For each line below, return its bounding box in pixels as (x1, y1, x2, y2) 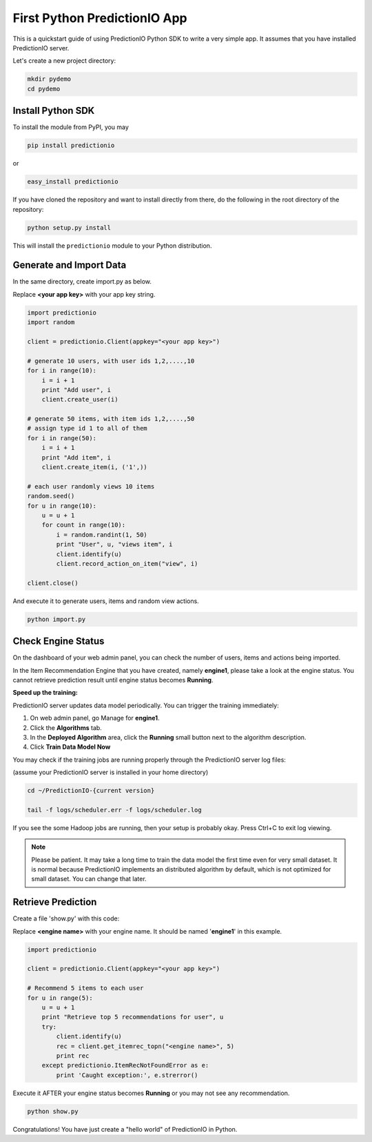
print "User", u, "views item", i (56, 540, 173, 549)
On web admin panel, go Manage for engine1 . (30, 714, 160, 722)
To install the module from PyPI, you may (12, 123, 129, 131)
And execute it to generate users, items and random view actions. (12, 597, 199, 605)
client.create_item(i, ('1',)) (41, 463, 147, 471)
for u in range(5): (27, 994, 93, 1002)
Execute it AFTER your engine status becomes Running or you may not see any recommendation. (12, 1089, 290, 1097)
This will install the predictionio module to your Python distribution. (12, 242, 212, 250)
